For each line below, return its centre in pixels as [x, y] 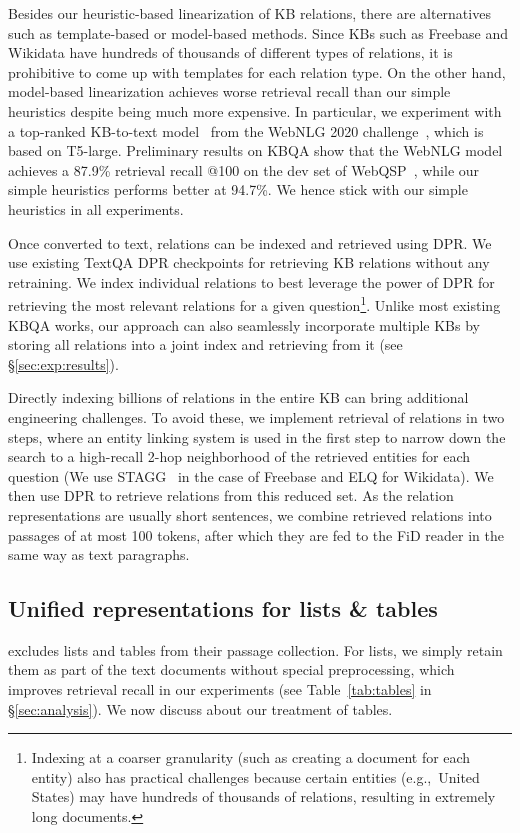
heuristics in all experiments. [96, 208]
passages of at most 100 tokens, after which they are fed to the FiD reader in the [256, 534]
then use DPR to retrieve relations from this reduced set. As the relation [231, 495]
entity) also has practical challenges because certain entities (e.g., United [255, 776]
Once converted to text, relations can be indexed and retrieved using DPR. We [250, 242]
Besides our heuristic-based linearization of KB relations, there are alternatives [249, 13]
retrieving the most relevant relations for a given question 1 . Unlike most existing [254, 303]
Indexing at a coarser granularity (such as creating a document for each [251, 757]
